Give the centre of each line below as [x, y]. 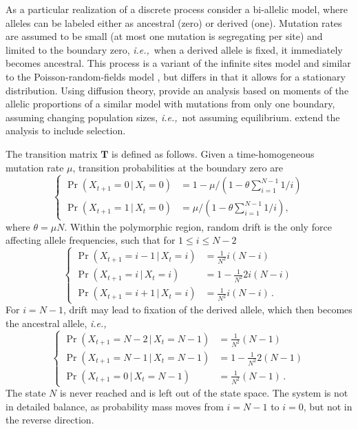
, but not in [328, 406]
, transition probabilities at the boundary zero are [178, 167]
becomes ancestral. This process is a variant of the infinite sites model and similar [178, 63]
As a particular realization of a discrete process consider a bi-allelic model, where [177, 9]
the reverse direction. [50, 420]
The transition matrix [52, 153]
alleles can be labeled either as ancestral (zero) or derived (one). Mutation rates [174, 22]
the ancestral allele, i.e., [56, 323]
